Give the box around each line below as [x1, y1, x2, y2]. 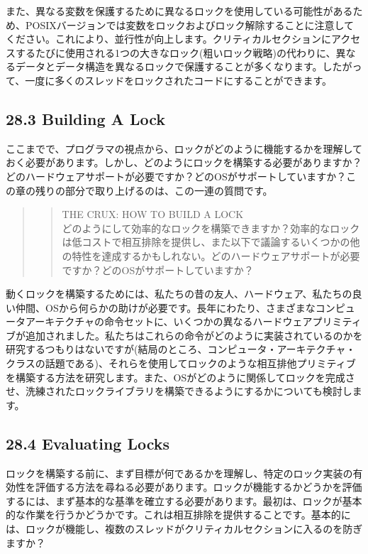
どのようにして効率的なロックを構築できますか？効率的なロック [62, 220, 360, 235]
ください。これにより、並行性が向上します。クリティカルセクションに [6, 31, 331, 46]
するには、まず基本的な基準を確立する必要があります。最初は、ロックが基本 [6, 493, 362, 508]
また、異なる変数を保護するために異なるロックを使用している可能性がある [6, 4, 353, 18]
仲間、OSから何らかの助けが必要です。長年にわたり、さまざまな [15, 300, 316, 315]
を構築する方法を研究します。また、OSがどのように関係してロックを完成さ [6, 369, 355, 384]
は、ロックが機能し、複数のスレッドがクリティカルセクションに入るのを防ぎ [6, 521, 363, 536]
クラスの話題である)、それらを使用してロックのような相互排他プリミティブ [6, 356, 356, 371]
